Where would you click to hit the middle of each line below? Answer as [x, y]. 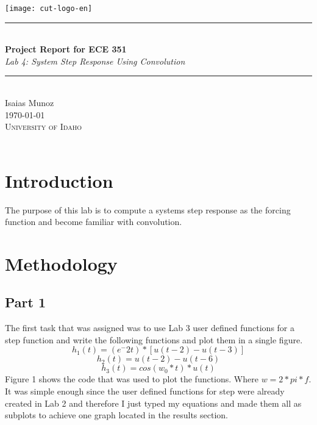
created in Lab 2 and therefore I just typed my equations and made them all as [153, 403]
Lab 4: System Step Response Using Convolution [95, 61]
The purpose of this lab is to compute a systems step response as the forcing [148, 209]
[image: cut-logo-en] [49, 9]
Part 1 [26, 302]
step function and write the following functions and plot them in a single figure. [154, 339]
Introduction [59, 180]
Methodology [61, 263]
